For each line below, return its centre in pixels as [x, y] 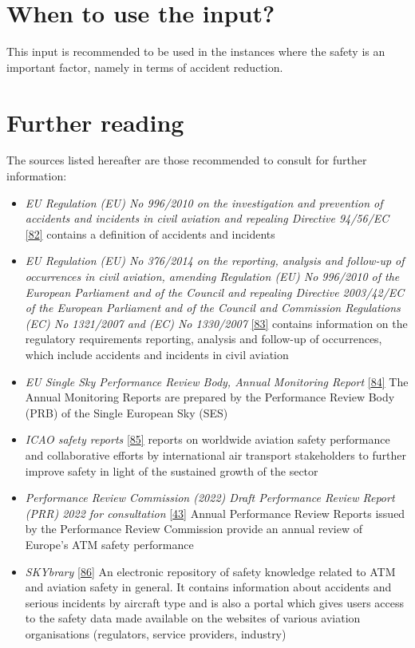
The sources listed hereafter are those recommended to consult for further [187, 160]
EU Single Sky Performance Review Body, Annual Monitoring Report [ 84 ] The [217, 381]
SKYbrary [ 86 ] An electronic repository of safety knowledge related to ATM [210, 571]
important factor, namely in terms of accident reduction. [145, 67]
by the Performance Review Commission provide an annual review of [194, 529]
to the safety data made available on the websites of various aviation [193, 618]
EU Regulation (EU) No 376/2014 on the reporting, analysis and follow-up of [215, 261]
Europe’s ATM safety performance [109, 544]
